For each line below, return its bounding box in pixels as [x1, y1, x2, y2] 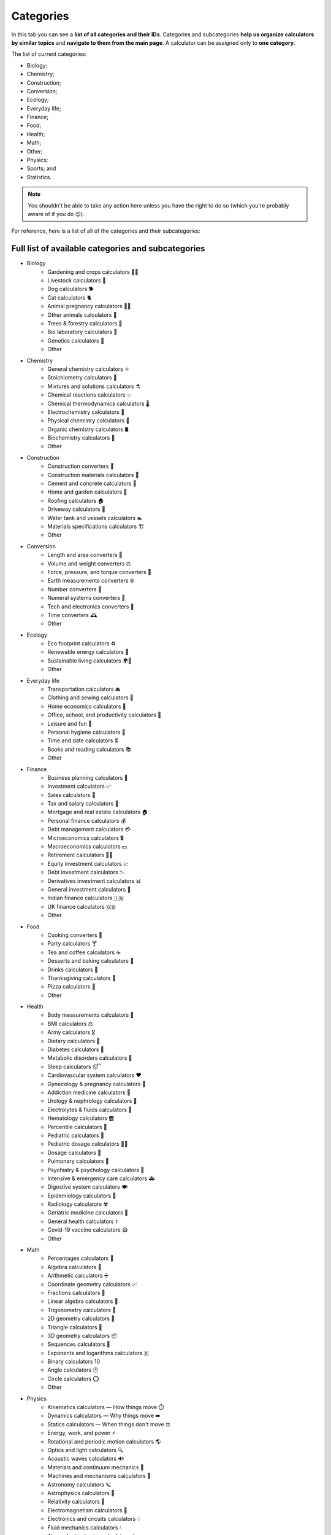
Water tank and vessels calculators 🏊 [47, 514, 143, 521]
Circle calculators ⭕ [47, 1375, 99, 1382]
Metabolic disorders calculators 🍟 [47, 1054, 132, 1062]
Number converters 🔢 [47, 585, 102, 593]
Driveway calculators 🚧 [47, 505, 105, 513]
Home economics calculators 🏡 [47, 702, 126, 710]
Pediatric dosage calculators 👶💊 [47, 1140, 128, 1148]
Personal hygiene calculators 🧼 [47, 728, 126, 736]
